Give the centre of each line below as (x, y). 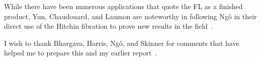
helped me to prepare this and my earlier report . (81, 53)
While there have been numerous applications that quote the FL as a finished (123, 6)
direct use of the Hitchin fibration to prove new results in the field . (109, 26)
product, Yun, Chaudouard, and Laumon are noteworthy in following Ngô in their (130, 16)
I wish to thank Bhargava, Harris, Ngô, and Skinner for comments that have (122, 43)
